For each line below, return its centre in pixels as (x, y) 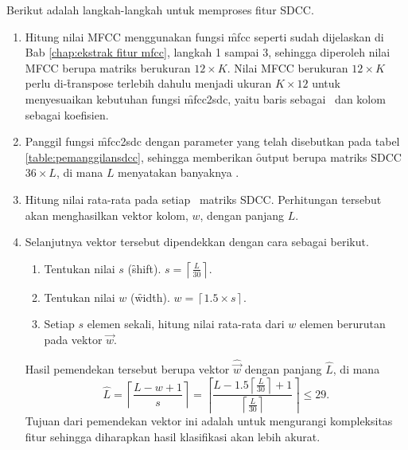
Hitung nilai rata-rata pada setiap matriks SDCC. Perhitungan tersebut (203, 199)
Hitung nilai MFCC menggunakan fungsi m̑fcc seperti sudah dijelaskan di (204, 36)
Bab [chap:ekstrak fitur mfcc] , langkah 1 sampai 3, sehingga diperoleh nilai (208, 52)
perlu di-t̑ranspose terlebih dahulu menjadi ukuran (148, 83)
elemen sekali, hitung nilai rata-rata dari (186, 324)
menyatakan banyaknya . (179, 172)
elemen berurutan (342, 324)
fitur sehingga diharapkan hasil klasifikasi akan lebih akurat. (173, 436)
